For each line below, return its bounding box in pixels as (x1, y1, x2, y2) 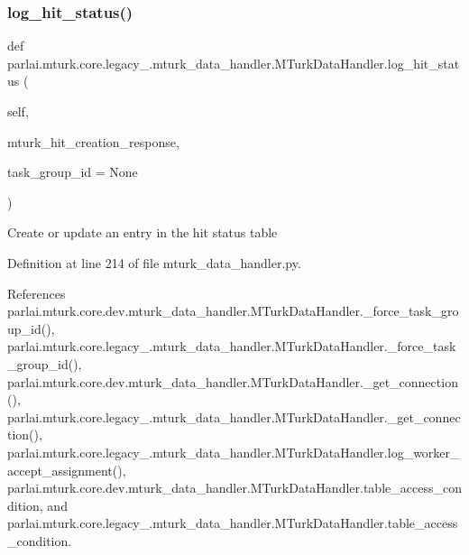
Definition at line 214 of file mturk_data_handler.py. (7, 253, 301, 272)
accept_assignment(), (7, 460, 126, 479)
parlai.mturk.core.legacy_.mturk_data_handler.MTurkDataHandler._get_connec (7, 407, 461, 426)
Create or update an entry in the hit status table (7, 223, 278, 242)
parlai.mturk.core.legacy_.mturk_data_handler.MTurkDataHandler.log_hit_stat (7, 53, 460, 72)
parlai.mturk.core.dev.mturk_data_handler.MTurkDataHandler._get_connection (7, 372, 458, 391)
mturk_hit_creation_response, (7, 132, 179, 151)
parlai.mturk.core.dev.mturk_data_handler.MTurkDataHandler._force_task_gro (7, 301, 459, 320)
